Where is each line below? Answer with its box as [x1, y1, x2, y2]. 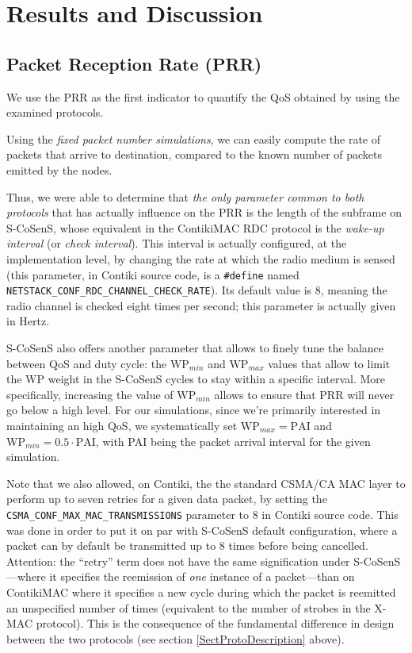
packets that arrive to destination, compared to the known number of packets [6, 146, 383, 163]
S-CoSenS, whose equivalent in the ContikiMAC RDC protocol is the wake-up [6, 219, 384, 236]
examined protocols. [6, 104, 104, 121]
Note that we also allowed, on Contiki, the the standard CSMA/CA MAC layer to [6, 474, 406, 491]
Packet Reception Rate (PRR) [6, 51, 262, 75]
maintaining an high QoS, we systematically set [6, 417, 238, 433]
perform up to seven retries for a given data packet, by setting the [6, 490, 327, 507]
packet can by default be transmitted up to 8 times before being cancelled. [6, 537, 368, 554]
